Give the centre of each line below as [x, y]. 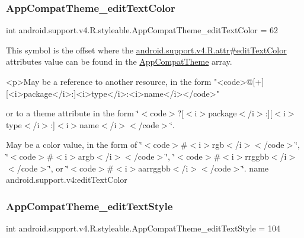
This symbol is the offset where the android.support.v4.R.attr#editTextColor [146, 50]
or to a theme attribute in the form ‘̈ [73, 113]
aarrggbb [154, 168]
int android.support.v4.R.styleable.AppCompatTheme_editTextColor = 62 [142, 30]
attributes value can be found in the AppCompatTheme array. [119, 61]
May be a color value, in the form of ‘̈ [74, 145]
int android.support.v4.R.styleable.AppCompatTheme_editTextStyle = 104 [143, 228]
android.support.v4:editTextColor [67, 180]
